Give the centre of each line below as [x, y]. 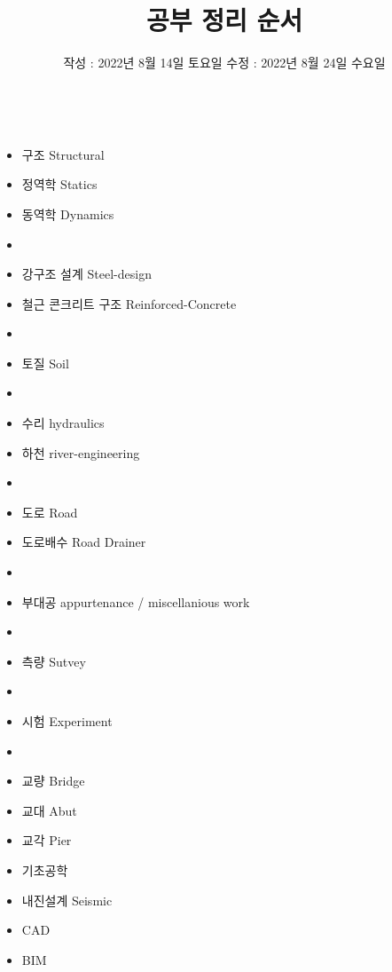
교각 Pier [47, 840]
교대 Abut [49, 810]
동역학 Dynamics [68, 213]
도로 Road [50, 512]
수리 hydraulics [63, 423]
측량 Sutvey [54, 661]
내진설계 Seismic [67, 900]
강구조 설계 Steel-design [86, 274]
